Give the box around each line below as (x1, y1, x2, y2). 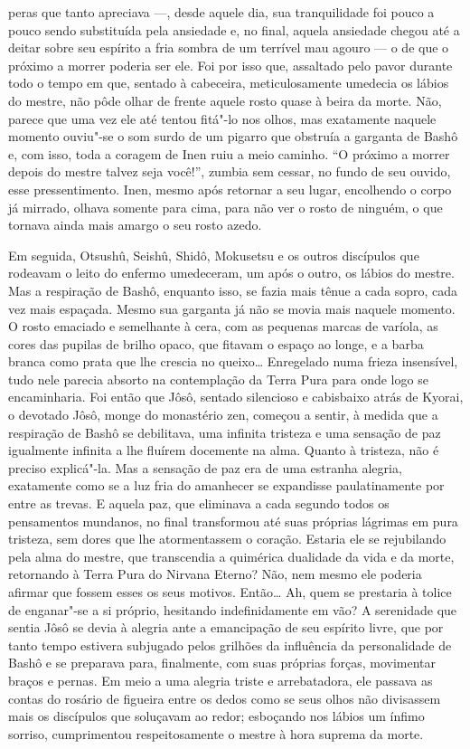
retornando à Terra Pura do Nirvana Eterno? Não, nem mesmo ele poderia (8, 564, 422, 583)
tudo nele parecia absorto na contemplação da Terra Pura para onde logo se (8, 369, 428, 388)
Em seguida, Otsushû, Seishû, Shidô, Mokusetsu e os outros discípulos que (8, 245, 419, 264)
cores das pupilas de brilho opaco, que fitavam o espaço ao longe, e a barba (8, 334, 424, 353)
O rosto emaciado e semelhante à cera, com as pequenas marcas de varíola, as (8, 317, 438, 336)
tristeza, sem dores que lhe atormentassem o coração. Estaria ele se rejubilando (8, 529, 446, 548)
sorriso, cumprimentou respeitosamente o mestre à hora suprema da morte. (8, 724, 424, 743)
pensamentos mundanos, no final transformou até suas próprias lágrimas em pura (8, 511, 458, 530)
